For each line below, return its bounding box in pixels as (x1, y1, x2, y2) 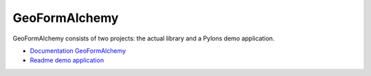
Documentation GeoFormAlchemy (30, 47, 126, 55)
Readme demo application (30, 56, 104, 64)
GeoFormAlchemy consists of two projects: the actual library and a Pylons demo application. (12, 34, 275, 42)
